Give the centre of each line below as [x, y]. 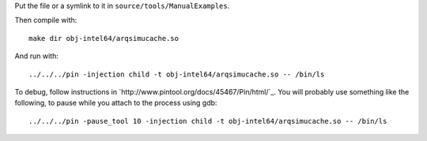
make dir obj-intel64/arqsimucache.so [104, 38]
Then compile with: [46, 20]
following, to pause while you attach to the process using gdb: [116, 103]
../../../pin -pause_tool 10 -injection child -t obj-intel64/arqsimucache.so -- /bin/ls [208, 121]
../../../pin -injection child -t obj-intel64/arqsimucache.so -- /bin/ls [177, 74]
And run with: [36, 56]
